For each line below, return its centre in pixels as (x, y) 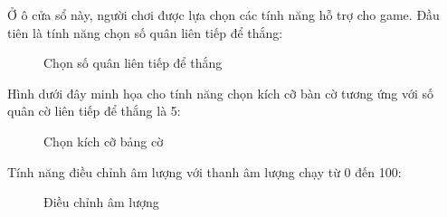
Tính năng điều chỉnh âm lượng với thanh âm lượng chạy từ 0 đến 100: (204, 171)
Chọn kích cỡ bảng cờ (104, 141)
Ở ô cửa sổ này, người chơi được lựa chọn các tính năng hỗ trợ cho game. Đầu (223, 14)
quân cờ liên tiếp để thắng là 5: (94, 111)
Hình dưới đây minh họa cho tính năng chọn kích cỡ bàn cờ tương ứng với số (221, 93)
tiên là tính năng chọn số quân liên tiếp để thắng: (145, 32)
